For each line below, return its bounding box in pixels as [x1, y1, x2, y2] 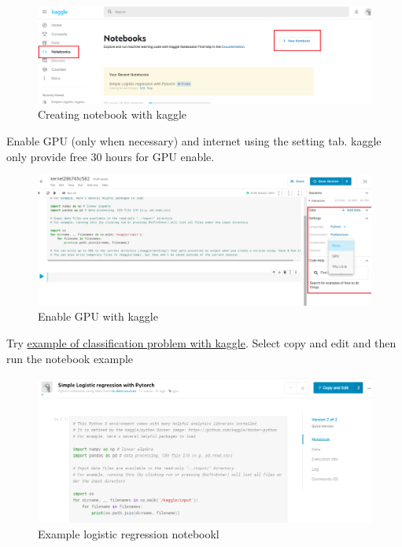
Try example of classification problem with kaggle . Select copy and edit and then [6, 334, 396, 351]
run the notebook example [6, 350, 134, 366]
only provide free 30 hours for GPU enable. [6, 148, 215, 164]
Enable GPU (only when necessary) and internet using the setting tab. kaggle [6, 132, 382, 149]
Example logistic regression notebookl [38, 525, 219, 541]
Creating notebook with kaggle [38, 106, 187, 123]
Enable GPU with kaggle [38, 308, 158, 325]
